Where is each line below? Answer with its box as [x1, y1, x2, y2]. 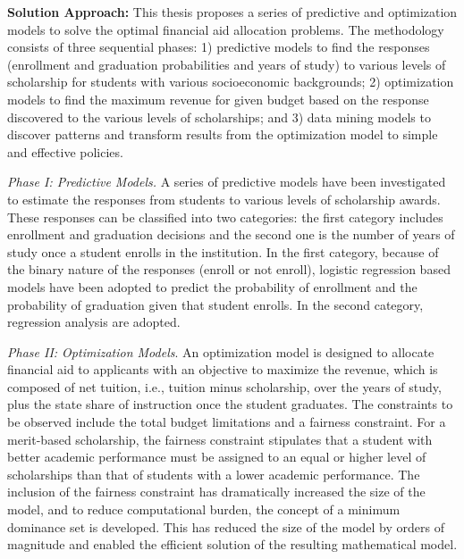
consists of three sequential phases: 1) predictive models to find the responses [7, 38, 430, 56]
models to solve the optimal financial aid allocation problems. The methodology [7, 20, 444, 38]
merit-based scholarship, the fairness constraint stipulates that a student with [7, 430, 433, 448]
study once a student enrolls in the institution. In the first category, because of [7, 242, 439, 261]
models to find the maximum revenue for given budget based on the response [7, 89, 429, 108]
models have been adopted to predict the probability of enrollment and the [7, 277, 418, 296]
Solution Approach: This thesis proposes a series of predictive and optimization [7, 3, 458, 21]
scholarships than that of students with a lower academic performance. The [7, 464, 420, 483]
